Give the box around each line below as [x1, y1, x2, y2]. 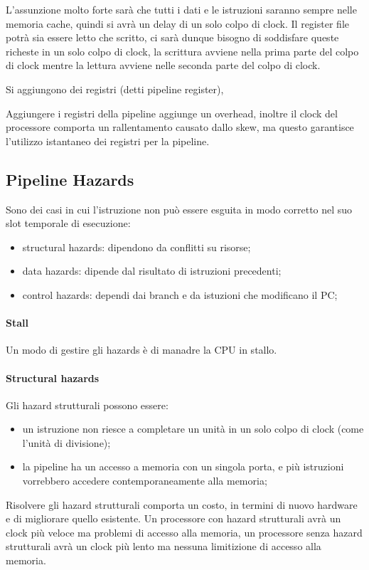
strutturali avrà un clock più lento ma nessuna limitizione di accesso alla [6, 539, 321, 554]
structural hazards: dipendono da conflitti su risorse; [22, 239, 251, 254]
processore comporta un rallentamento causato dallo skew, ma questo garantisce [6, 120, 354, 134]
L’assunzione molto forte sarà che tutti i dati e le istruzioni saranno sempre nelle [6, 2, 357, 16]
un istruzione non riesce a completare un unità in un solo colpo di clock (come [22, 421, 364, 436]
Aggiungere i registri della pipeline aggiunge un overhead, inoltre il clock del [6, 105, 338, 120]
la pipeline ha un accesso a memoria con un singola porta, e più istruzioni [22, 459, 344, 474]
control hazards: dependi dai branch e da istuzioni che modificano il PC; [22, 287, 338, 302]
